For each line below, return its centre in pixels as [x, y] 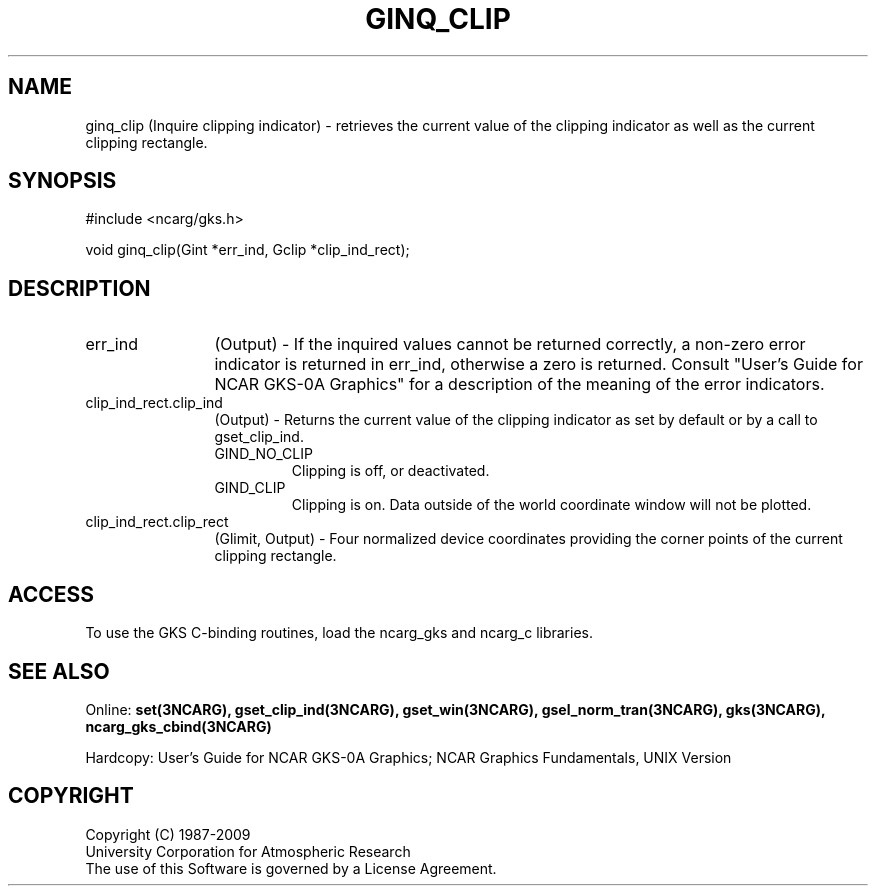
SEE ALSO [59, 671]
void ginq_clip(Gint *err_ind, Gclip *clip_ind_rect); [247, 250]
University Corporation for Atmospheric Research [248, 851]
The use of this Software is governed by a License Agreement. [291, 868]
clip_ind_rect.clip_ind [154, 403]
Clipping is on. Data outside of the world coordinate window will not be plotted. [551, 505]
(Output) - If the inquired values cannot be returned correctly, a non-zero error [510, 344]
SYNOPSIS [62, 181]
